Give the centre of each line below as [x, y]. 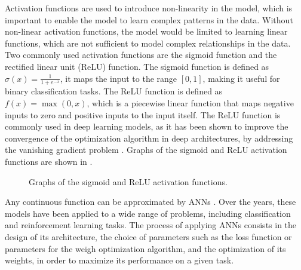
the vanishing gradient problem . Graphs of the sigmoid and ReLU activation [146, 150]
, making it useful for [241, 78]
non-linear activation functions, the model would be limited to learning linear [146, 31]
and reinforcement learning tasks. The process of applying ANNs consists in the [151, 225]
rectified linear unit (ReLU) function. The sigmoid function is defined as [137, 66]
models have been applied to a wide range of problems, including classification [148, 213]
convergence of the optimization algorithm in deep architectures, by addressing [149, 138]
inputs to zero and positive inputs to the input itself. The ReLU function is [143, 114]
